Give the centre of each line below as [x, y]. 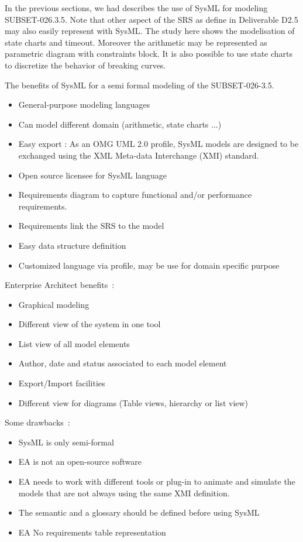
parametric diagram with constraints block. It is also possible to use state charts [149, 54]
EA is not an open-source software [80, 462]
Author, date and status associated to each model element [123, 363]
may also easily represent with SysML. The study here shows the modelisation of [150, 31]
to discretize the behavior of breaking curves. [85, 65]
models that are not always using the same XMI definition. [124, 493]
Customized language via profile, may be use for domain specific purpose [149, 265]
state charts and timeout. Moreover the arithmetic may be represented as [136, 42]
